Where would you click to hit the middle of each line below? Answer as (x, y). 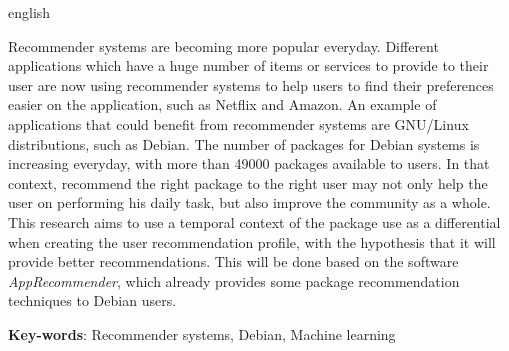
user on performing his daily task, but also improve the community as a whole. (249, 202)
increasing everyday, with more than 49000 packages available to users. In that (249, 163)
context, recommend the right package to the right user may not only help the (248, 182)
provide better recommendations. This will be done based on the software (233, 261)
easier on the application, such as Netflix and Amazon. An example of (222, 104)
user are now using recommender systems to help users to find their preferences (251, 84)
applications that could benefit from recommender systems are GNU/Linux (238, 123)
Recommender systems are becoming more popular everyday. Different (223, 45)
